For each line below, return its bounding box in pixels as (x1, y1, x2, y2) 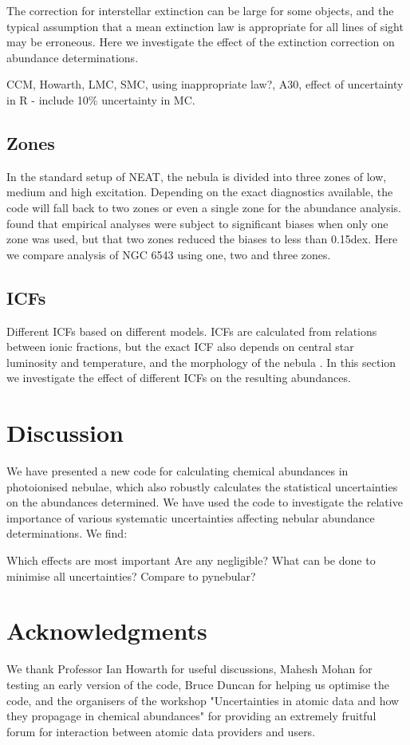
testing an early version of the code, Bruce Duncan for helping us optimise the (6, 676, 389, 692)
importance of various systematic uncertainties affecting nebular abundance (6, 509, 375, 526)
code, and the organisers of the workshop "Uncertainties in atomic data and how (6, 692, 400, 708)
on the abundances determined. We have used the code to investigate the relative (6, 494, 403, 510)
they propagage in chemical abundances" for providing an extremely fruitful (6, 708, 376, 724)
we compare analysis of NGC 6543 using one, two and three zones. (6, 246, 331, 262)
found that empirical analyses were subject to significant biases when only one (6, 215, 388, 231)
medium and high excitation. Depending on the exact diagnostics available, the (6, 183, 393, 200)
